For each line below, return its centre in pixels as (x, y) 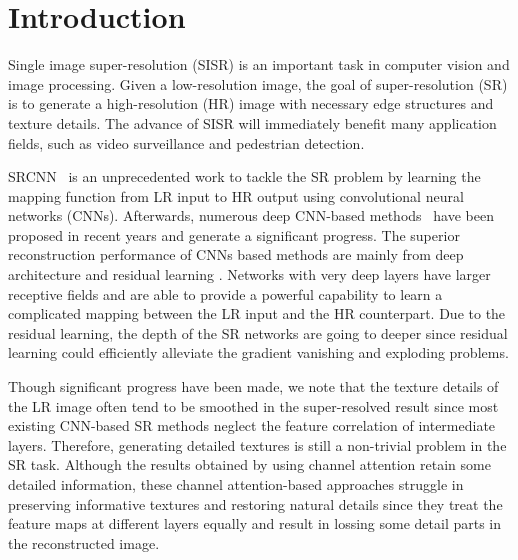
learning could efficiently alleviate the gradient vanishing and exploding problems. (258, 352)
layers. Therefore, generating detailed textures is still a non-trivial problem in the (257, 444)
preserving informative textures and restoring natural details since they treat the (255, 503)
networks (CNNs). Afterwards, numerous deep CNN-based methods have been (251, 215)
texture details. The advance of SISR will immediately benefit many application (252, 122)
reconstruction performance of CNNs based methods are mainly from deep (236, 254)
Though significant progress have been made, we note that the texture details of (253, 386)
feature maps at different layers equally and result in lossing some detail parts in (255, 523)
